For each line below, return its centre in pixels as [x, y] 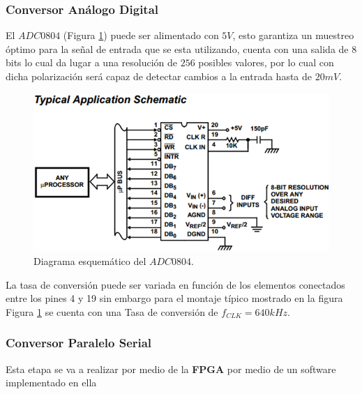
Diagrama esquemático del [90, 261]
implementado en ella [51, 382]
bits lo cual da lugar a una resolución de [92, 62]
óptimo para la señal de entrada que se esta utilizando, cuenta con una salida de [177, 48]
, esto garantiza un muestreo [293, 35]
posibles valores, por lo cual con [266, 62]
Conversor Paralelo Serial [79, 343]
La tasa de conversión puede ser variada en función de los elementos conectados [175, 284]
